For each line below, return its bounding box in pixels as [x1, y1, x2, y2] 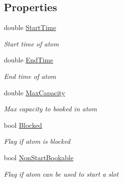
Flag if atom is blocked [4, 136, 70, 146]
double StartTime [4, 22, 56, 32]
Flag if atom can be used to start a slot [4, 168, 119, 179]
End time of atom [4, 71, 56, 81]
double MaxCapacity [4, 87, 65, 97]
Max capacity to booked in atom [4, 104, 97, 114]
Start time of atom [4, 38, 59, 48]
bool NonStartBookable [4, 152, 74, 162]
